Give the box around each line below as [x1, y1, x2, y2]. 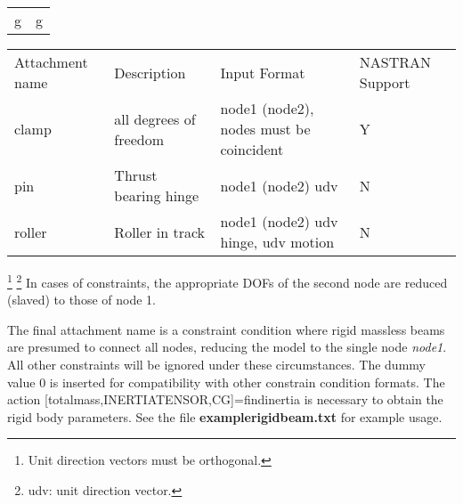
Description [114, 61, 186, 83]
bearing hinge [114, 185, 199, 206]
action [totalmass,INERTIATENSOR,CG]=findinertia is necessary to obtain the [7, 390, 443, 409]
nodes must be [220, 118, 311, 139]
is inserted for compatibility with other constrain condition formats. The [49, 372, 445, 391]
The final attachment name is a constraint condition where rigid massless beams [7, 320, 445, 338]
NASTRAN [359, 52, 432, 72]
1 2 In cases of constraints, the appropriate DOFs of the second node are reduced [7, 271, 448, 291]
